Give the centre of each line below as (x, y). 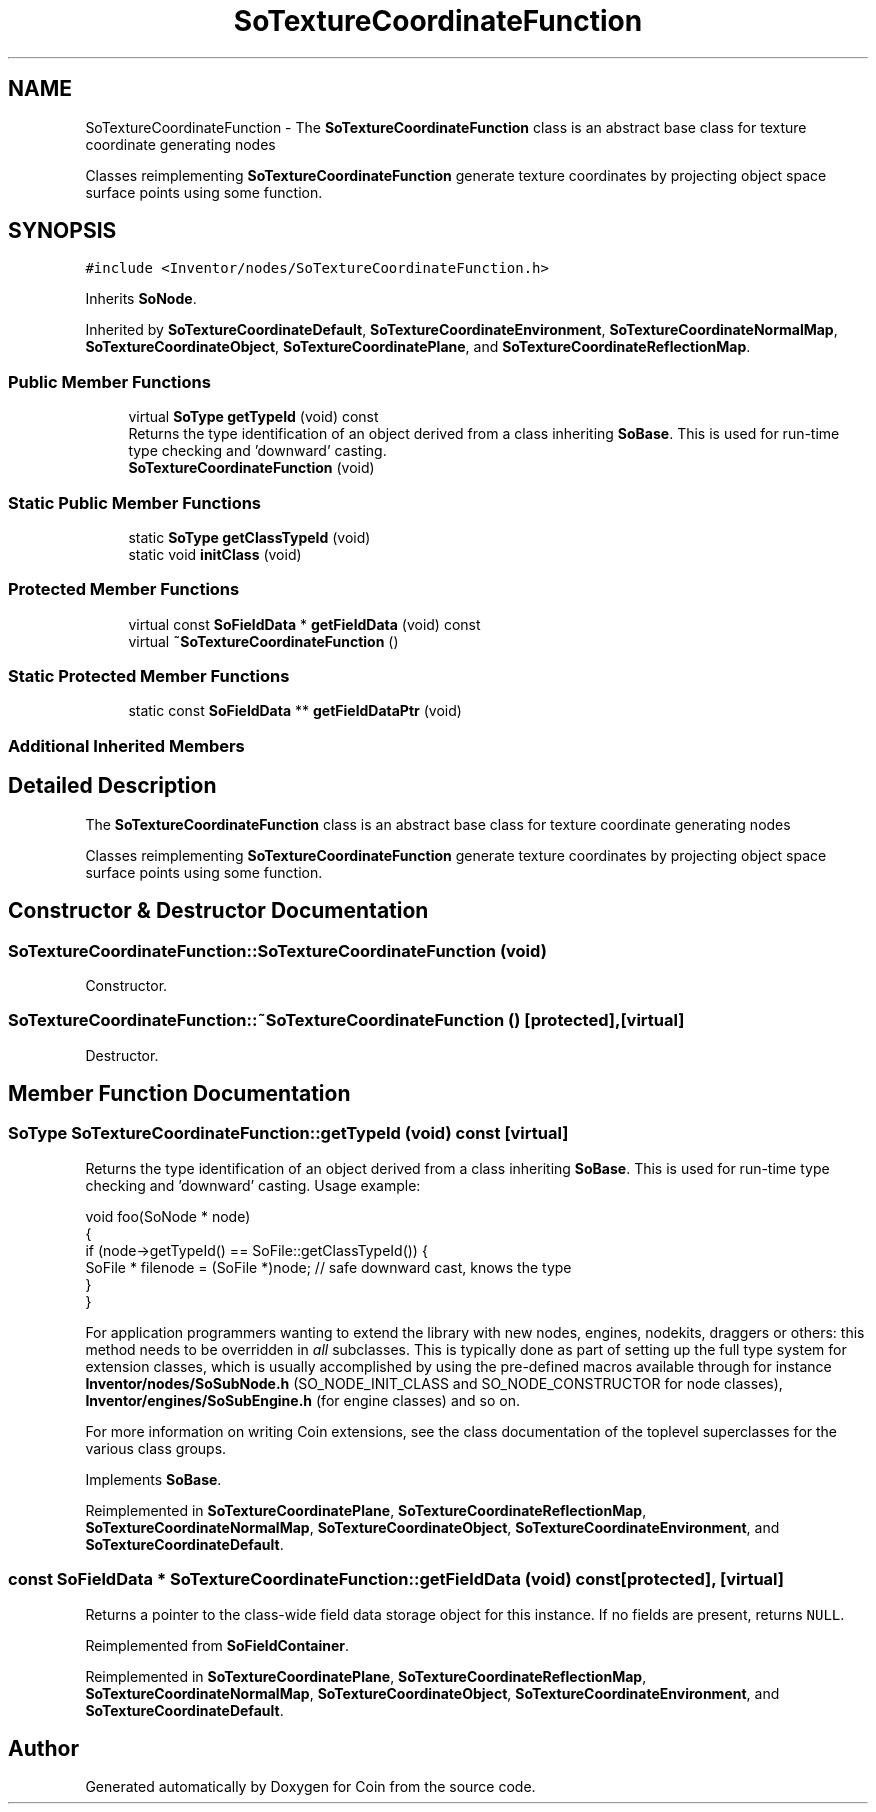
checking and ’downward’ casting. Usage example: (253, 1185)
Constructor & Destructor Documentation (218, 911)
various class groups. (156, 1448)
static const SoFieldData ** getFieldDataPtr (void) (295, 711)
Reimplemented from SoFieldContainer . (217, 1645)
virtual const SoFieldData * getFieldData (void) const (304, 624)
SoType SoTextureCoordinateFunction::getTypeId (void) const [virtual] (288, 1133)
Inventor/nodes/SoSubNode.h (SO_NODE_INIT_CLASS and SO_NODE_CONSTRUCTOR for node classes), (434, 1383)
